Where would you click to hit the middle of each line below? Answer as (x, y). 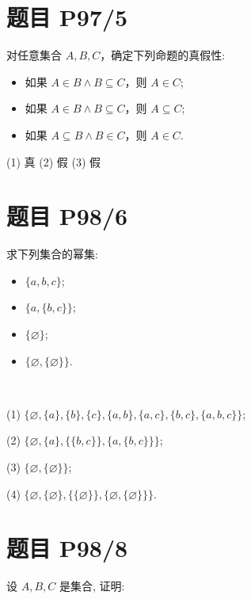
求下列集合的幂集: (52, 254)
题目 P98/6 (67, 216)
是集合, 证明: (92, 586)
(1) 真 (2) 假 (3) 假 (53, 161)
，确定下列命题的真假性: (163, 55)
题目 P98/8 (67, 548)
